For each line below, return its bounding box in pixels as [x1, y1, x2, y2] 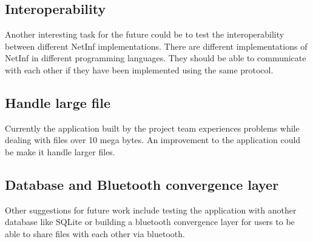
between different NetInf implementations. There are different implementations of [5, 39, 308, 52]
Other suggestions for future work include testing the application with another [5, 203, 297, 216]
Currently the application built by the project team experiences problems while [5, 121, 300, 134]
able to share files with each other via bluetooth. [5, 227, 185, 240]
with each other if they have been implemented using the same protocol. [5, 63, 274, 76]
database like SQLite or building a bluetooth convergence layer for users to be [5, 215, 295, 228]
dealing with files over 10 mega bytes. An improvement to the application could [5, 133, 301, 146]
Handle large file [5, 93, 111, 112]
